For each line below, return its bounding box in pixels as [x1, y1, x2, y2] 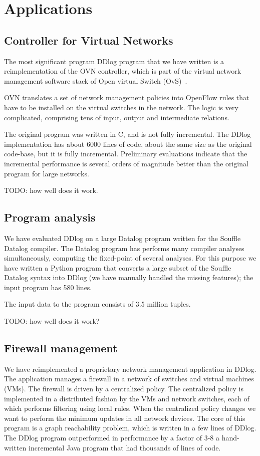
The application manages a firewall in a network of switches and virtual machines [4, 373, 254, 384]
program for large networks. [4, 168, 89, 178]
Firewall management [4, 340, 118, 356]
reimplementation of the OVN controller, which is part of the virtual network [4, 66, 241, 76]
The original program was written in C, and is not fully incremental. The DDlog [4, 129, 251, 139]
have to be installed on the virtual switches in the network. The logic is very [4, 102, 238, 112]
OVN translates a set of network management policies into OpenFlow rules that [4, 92, 249, 103]
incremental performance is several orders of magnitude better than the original [4, 158, 248, 168]
